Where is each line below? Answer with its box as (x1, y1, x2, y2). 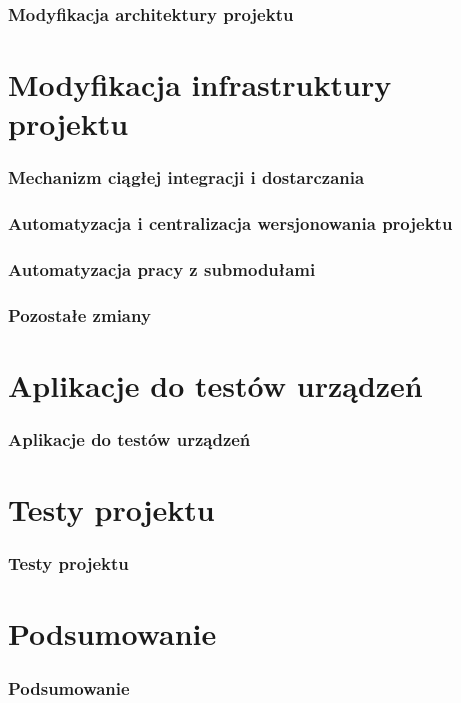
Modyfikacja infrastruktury (8, 64, 392, 105)
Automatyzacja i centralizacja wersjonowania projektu (8, 211, 453, 236)
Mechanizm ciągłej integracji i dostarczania (8, 165, 365, 190)
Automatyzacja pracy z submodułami (8, 257, 316, 282)
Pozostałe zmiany (8, 302, 151, 327)
